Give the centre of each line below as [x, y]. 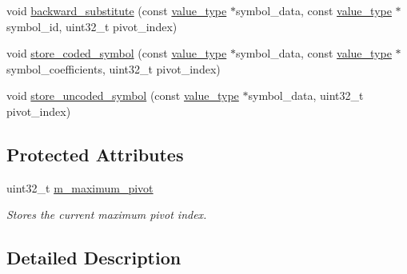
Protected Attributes [95, 154]
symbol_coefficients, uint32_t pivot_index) [114, 68]
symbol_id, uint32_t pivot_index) [92, 26]
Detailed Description [94, 258]
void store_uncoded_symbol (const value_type [123, 95]
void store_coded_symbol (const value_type [117, 53]
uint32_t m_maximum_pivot [80, 187]
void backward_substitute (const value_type [117, 10]
